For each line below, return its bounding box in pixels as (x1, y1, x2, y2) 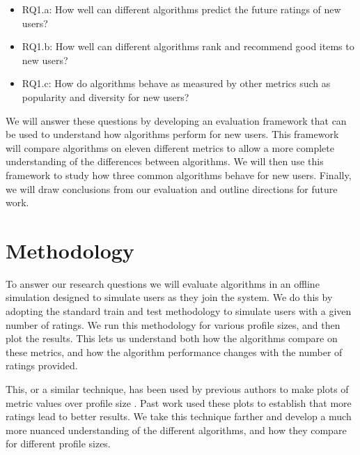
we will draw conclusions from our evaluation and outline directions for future (6, 181, 338, 196)
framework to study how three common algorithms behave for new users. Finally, (6, 167, 352, 182)
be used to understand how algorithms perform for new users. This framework (6, 127, 339, 141)
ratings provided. (6, 358, 78, 373)
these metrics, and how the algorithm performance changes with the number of (6, 344, 343, 359)
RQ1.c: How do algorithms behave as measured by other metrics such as (22, 76, 331, 91)
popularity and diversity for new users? (22, 89, 189, 104)
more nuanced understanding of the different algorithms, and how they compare (6, 422, 347, 437)
